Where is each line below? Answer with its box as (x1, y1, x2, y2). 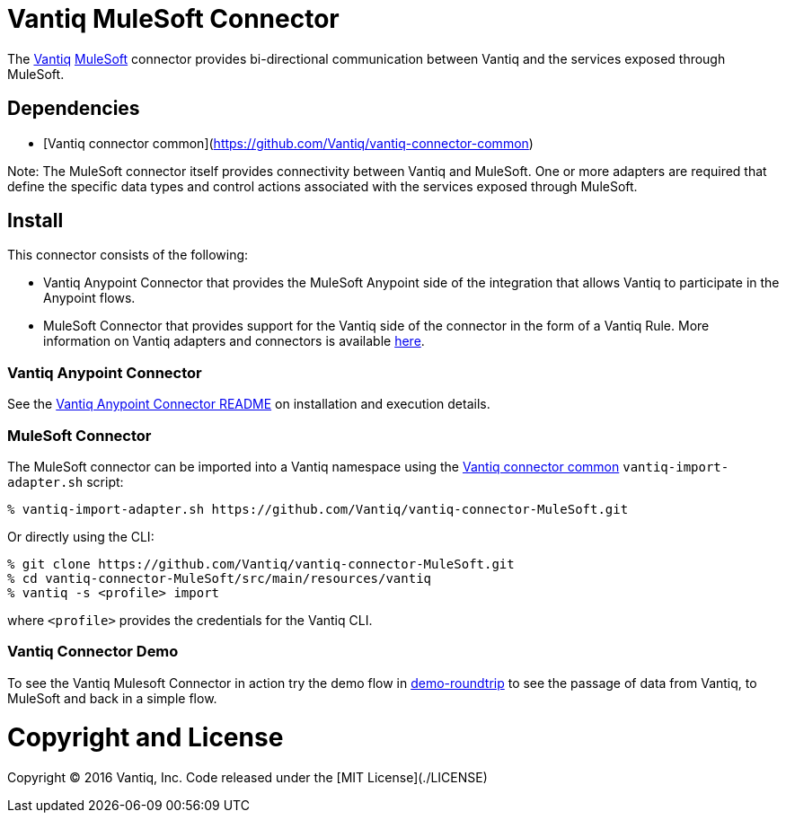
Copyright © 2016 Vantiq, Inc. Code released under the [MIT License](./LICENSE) (7, 770, 488, 786)
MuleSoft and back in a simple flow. (7, 690, 217, 706)
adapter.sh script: (7, 473, 124, 489)
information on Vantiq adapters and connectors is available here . (43, 333, 425, 349)
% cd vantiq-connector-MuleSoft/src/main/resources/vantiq (7, 570, 432, 586)
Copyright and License (7, 722, 284, 754)
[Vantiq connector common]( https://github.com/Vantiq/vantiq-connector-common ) (43, 135, 534, 151)
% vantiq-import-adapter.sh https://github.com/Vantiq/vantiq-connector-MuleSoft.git (7, 501, 629, 516)
